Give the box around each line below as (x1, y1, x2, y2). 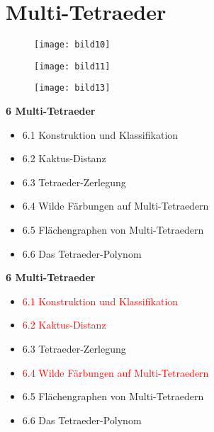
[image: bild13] (34, 83, 111, 93)
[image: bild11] (34, 61, 111, 72)
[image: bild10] (34, 40, 111, 50)
